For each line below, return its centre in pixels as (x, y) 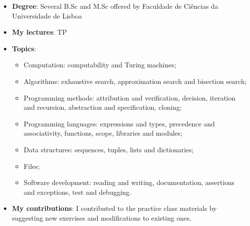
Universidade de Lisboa (47, 15)
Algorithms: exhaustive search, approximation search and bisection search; (135, 81)
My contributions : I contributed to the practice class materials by (114, 208)
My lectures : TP (39, 32)
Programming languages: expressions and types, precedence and (119, 123)
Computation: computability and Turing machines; (100, 65)
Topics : (24, 48)
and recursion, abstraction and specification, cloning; (103, 107)
